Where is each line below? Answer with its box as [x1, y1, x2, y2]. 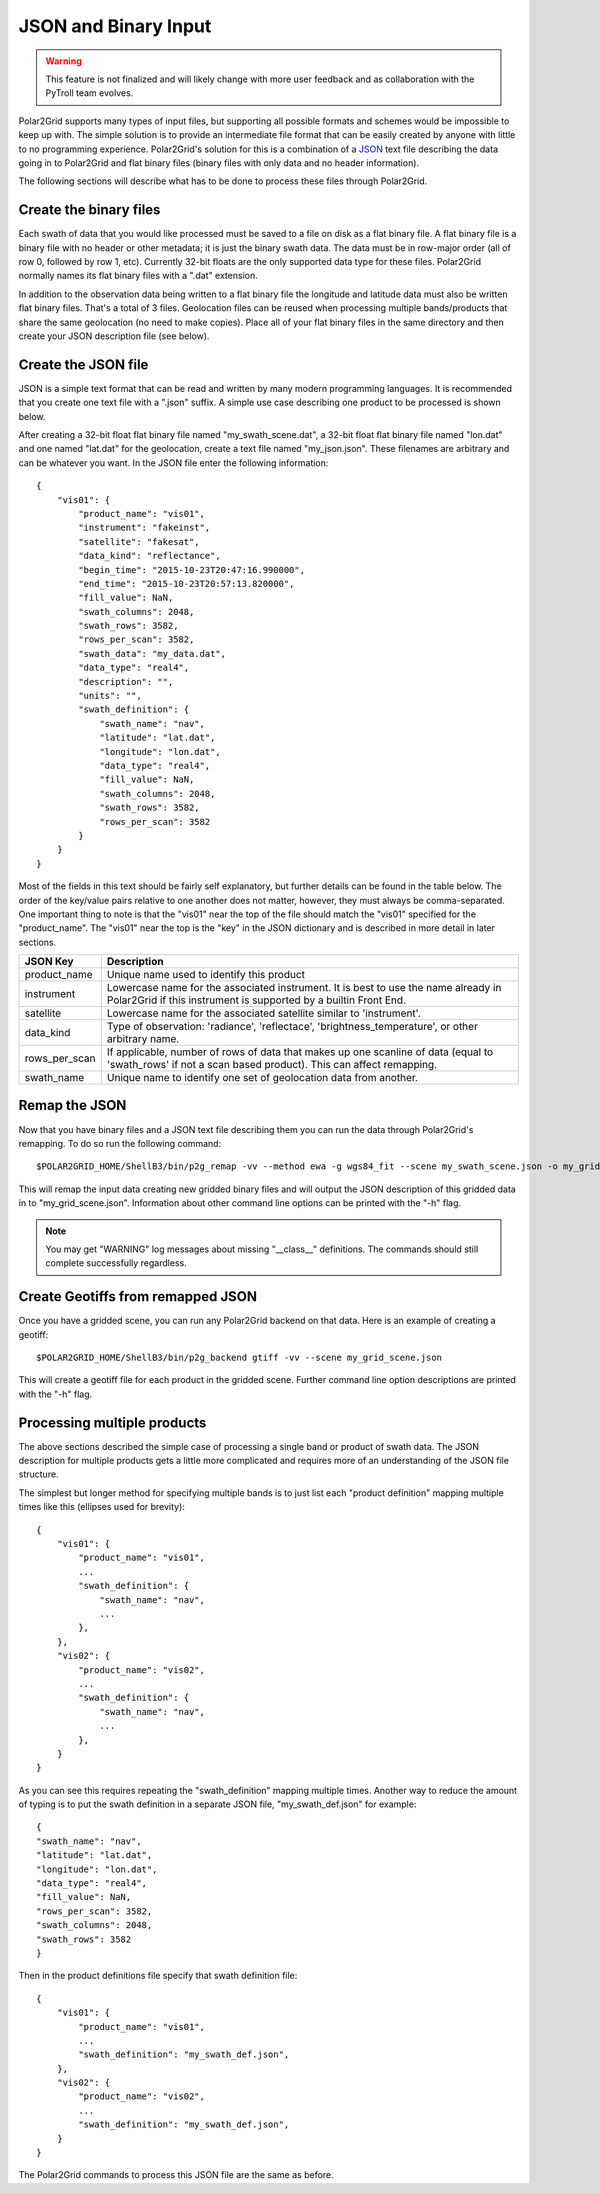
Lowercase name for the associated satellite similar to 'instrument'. [106, 1006, 422, 1020]
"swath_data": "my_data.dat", [78, 648, 227, 659]
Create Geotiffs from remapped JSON [18, 1288, 257, 1305]
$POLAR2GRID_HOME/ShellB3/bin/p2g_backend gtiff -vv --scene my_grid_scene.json [36, 1352, 443, 1363]
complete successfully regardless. [45, 1257, 187, 1269]
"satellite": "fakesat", [78, 536, 200, 547]
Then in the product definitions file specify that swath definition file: [18, 1970, 298, 1982]
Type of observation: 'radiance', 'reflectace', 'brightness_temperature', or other [106, 1020, 479, 1034]
